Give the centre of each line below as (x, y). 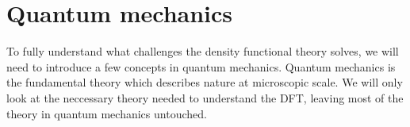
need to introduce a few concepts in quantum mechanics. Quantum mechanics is (201, 66)
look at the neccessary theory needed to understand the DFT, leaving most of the (205, 97)
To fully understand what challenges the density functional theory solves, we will (203, 51)
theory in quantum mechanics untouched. (107, 113)
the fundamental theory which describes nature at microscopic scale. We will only (205, 82)
